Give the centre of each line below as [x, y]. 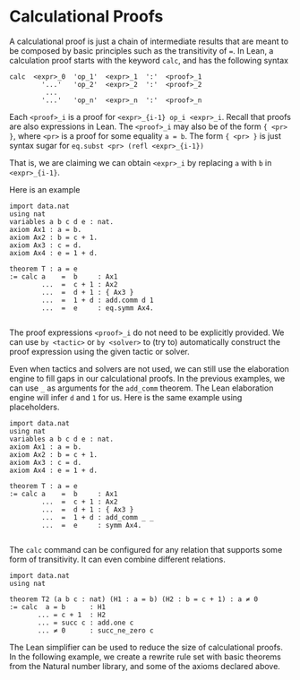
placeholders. [34, 407]
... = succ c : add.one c [86, 623]
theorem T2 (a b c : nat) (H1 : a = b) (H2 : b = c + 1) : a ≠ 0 [133, 599]
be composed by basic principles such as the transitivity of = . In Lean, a [141, 50]
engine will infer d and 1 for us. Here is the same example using [126, 397]
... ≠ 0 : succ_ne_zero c [95, 630]
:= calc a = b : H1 [57, 607]
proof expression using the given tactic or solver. [99, 351]
